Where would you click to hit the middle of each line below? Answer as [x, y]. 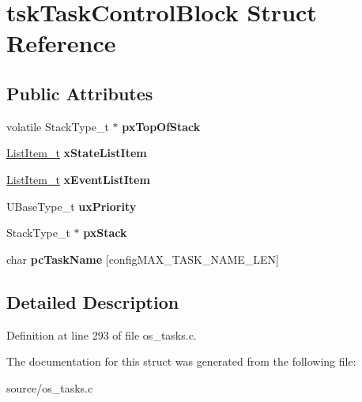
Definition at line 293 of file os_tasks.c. [102, 334]
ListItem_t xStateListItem [77, 153]
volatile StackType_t [58, 126]
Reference [61, 43]
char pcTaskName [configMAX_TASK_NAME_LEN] [143, 259]
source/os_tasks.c [50, 387]
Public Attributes [80, 93]
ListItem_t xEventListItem [78, 179]
